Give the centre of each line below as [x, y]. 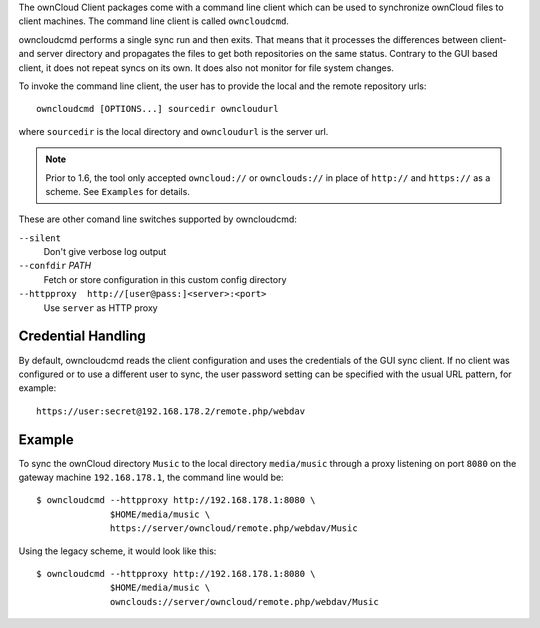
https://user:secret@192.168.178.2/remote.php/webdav [170, 411]
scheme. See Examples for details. [117, 191]
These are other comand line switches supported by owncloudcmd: [157, 219]
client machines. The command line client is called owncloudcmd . [154, 21]
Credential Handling [82, 336]
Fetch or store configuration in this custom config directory [165, 279]
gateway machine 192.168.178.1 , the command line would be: [151, 477]
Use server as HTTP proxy [101, 307]
